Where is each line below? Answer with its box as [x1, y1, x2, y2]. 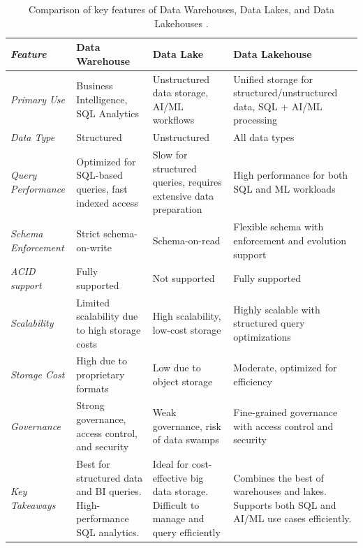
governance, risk [152, 418, 221, 433]
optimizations [233, 329, 291, 343]
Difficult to [152, 497, 200, 512]
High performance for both [233, 168, 348, 182]
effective [152, 470, 188, 484]
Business [76, 78, 113, 93]
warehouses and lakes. [233, 484, 327, 498]
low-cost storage [152, 322, 221, 336]
